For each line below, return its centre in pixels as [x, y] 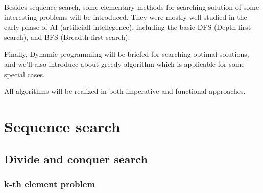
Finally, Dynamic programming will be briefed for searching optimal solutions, [127, 54]
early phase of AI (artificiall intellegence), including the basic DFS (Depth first [128, 27]
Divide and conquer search [76, 159]
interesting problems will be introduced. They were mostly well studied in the [126, 17]
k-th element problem [50, 184]
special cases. [25, 74]
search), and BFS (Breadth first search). [67, 37]
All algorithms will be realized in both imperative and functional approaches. [125, 91]
